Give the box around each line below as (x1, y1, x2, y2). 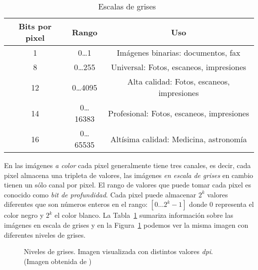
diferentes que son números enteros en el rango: (4, 199, 148, 209)
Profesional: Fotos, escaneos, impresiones (108, 107, 250, 119)
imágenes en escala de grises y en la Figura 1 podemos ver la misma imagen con (4, 219, 249, 230)
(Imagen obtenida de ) (24, 256, 92, 266)
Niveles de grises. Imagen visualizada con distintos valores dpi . (24, 246, 213, 257)
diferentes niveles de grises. (4, 229, 86, 240)
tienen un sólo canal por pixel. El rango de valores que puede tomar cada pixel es (4, 180, 251, 190)
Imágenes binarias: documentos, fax (117, 47, 241, 58)
